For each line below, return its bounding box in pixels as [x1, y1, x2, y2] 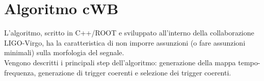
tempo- [238, 57, 260, 67]
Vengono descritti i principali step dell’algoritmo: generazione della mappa [4, 57, 236, 67]
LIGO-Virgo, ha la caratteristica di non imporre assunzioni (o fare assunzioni [4, 37, 246, 48]
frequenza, [4, 67, 36, 77]
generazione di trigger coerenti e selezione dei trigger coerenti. [38, 67, 231, 77]
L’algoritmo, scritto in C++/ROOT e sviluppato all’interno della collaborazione [4, 27, 254, 38]
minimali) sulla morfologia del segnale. [4, 47, 124, 58]
